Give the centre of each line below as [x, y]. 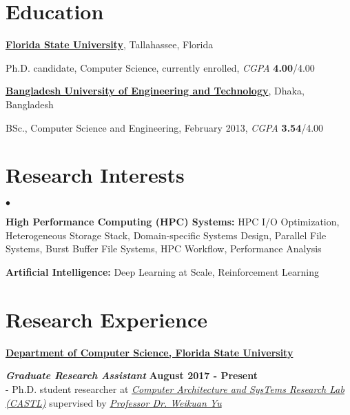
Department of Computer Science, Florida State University [150, 352]
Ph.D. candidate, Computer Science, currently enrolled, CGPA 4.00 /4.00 [160, 67]
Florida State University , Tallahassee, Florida [110, 44]
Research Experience [106, 319]
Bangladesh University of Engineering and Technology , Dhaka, [155, 91]
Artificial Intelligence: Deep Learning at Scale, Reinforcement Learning [163, 272]
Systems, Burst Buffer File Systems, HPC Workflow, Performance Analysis [164, 249]
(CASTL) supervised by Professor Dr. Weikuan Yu [114, 402]
